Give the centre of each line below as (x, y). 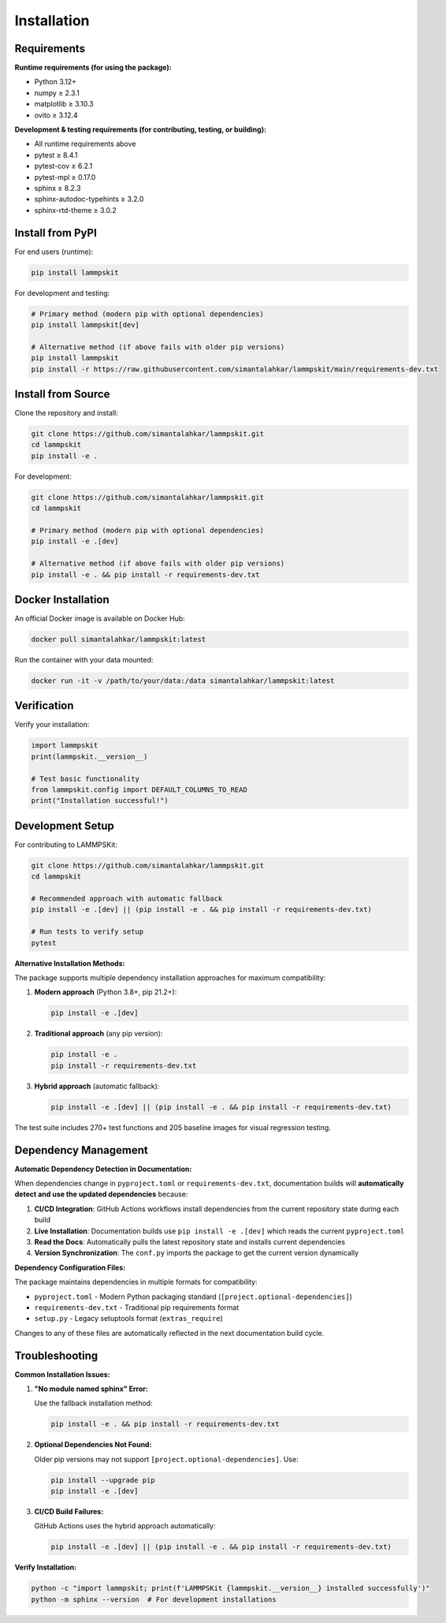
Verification (44, 706)
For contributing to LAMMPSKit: (66, 845)
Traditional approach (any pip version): (98, 1034)
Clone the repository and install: (66, 413)
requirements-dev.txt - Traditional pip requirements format (137, 1307)
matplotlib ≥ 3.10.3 (64, 104)
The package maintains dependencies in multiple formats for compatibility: (136, 1282)
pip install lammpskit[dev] (85, 325)
